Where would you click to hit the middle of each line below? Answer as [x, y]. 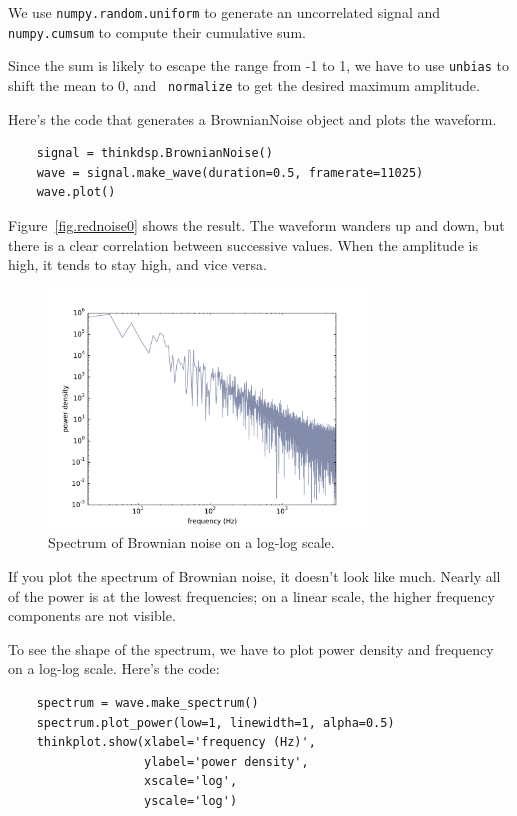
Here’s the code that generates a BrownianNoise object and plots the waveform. [252, 118]
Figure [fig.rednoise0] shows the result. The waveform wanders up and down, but [256, 225]
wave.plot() [76, 192]
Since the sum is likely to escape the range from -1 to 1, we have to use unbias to [258, 65]
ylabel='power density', [226, 761]
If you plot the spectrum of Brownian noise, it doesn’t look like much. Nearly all [254, 575]
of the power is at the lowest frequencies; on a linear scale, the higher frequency [251, 595]
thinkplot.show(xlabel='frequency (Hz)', [176, 742]
